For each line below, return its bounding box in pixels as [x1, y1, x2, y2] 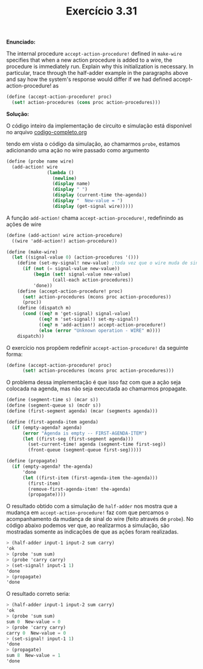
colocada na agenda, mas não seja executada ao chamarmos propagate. [6, 385, 187, 392]
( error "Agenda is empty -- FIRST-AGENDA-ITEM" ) [22, 430, 147, 436]
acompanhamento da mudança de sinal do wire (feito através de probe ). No [6, 515, 194, 523]
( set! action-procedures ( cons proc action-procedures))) [11, 100, 161, 106]
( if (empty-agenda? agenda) [11, 424, 83, 430]
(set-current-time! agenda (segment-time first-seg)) [28, 441, 166, 448]
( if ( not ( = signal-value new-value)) [22, 266, 120, 272]
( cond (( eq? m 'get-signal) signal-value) [22, 311, 131, 317]
